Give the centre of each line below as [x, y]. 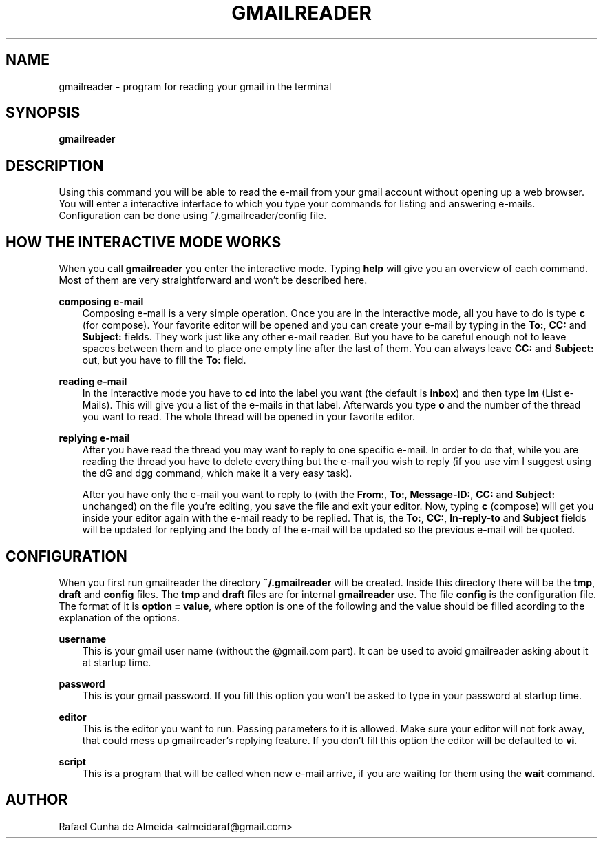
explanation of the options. [119, 617]
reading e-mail [93, 382]
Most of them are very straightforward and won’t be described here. [213, 280]
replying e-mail [94, 438]
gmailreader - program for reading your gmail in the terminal [195, 86]
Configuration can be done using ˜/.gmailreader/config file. [193, 216]
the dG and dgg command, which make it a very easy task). [217, 473]
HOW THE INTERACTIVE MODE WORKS [144, 242]
